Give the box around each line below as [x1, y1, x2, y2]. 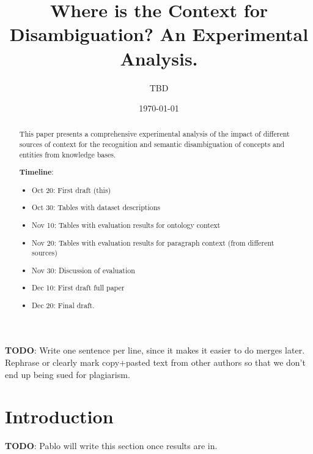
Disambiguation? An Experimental [9, 21, 309, 47]
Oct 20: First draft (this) [32, 184, 111, 195]
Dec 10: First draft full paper [32, 282, 125, 293]
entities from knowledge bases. [19, 149, 116, 159]
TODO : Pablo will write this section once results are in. [5, 439, 218, 452]
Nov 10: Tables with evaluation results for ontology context [32, 219, 221, 230]
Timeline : [19, 167, 54, 178]
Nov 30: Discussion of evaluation [32, 265, 135, 275]
